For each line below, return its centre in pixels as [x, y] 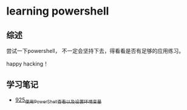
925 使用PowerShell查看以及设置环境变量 [58, 100]
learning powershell [58, 11]
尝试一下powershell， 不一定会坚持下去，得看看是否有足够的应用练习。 [95, 51]
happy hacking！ [27, 64]
